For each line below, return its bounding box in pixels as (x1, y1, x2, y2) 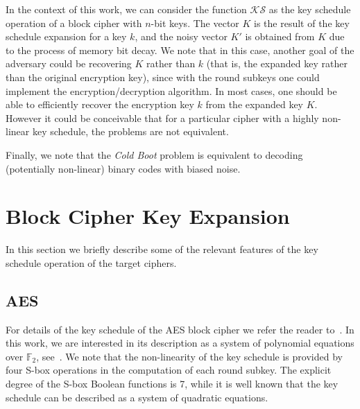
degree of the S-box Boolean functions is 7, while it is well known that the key (6, 376, 338, 391)
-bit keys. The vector (151, 15, 239, 30)
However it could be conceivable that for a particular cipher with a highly (6, 110, 319, 125)
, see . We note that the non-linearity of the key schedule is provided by (36, 349, 343, 363)
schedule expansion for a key (6, 29, 127, 44)
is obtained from (245, 29, 315, 44)
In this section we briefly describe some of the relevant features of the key (6, 242, 318, 256)
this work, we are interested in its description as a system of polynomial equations (6, 336, 354, 350)
